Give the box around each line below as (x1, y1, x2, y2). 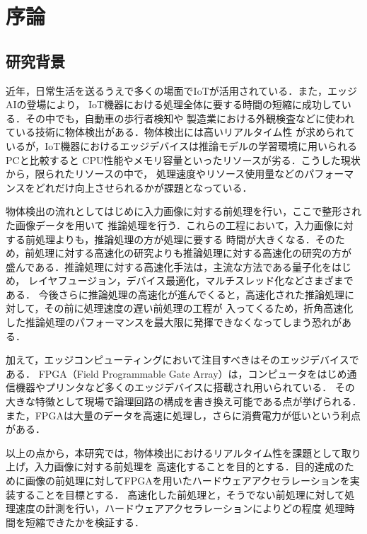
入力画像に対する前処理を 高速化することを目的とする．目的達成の (34, 459, 344, 474)
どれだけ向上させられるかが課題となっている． (35, 180, 252, 195)
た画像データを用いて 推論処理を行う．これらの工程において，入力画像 (6, 217, 334, 232)
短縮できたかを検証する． (25, 514, 144, 529)
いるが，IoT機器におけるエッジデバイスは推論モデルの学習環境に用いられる (6, 138, 357, 153)
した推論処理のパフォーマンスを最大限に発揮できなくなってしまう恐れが (6, 315, 342, 330)
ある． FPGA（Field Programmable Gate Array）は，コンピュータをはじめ (6, 366, 347, 381)
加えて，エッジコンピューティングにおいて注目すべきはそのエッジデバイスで (6, 352, 359, 367)
